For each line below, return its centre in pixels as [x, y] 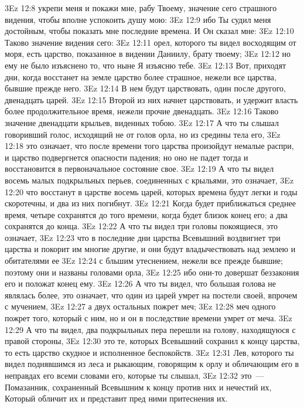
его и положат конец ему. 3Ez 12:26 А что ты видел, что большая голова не [141, 283]
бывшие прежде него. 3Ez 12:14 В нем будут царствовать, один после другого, [145, 88]
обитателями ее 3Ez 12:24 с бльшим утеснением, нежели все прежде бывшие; [144, 261]
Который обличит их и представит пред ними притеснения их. [116, 398]
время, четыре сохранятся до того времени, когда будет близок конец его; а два [146, 214]
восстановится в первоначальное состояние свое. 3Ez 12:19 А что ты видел [139, 169]
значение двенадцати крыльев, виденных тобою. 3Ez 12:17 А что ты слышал [142, 122]
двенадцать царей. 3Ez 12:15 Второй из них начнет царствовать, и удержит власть [151, 99]
